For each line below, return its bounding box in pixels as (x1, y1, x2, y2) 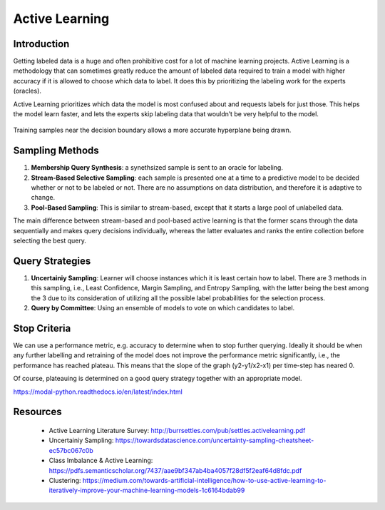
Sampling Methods (13, 145, 99, 157)
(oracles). (13, 86, 42, 96)
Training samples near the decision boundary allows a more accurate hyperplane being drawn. (13, 126, 292, 135)
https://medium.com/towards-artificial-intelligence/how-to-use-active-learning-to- (82, 476, 327, 484)
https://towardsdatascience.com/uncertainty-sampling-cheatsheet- (115, 436, 314, 445)
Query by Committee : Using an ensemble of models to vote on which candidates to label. (31, 304, 295, 312)
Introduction (13, 38, 70, 50)
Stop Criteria (13, 322, 71, 335)
